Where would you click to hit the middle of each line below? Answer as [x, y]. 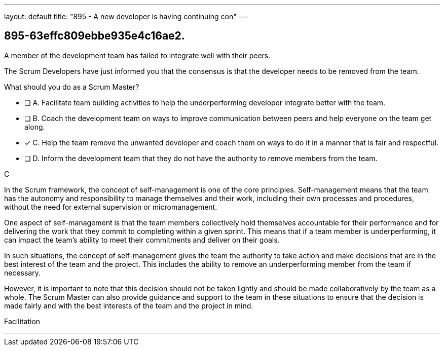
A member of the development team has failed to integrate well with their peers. [137, 55]
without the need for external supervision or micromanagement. [111, 207]
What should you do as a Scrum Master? [72, 87]
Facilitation [22, 321]
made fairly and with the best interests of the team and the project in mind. [129, 305]
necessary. [23, 273]
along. [35, 127]
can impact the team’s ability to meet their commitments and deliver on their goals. [142, 240]
